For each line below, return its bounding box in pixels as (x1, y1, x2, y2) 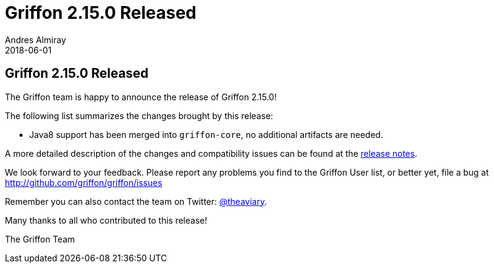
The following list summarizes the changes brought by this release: (5, 110, 273, 121)
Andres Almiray (5, 34, 66, 45)
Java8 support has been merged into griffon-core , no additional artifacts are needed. (29, 129, 383, 140)
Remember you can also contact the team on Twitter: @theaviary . (5, 196, 267, 207)
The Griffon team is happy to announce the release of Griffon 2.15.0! (5, 91, 277, 102)
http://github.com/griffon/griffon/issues (5, 177, 162, 188)
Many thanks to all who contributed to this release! (5, 215, 207, 225)
